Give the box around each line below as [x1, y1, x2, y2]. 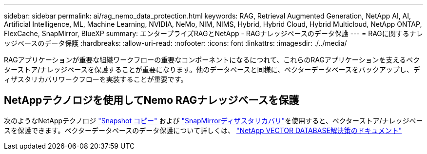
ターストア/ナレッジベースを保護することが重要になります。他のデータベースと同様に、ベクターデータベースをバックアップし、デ [4, 65, 420, 74]
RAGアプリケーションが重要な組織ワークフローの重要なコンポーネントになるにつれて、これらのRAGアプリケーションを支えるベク [4, 56, 420, 64]
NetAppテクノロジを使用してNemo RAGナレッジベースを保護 [4, 94, 299, 107]
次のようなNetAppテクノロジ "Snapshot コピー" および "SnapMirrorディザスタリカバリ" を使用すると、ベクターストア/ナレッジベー [4, 116, 423, 125]
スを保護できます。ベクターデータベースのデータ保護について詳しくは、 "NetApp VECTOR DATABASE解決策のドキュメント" [4, 126, 402, 135]
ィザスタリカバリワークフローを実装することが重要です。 [4, 75, 188, 83]
